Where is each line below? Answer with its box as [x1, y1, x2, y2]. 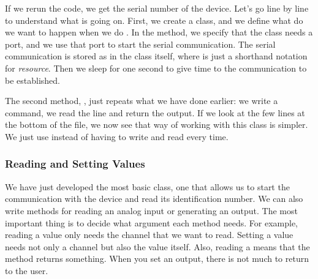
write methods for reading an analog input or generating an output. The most [5, 204, 298, 217]
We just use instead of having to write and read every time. [5, 130, 229, 143]
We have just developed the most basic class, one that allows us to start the [5, 180, 290, 193]
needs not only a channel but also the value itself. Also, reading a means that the [5, 240, 310, 253]
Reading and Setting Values [5, 156, 145, 171]
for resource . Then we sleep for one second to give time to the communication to [5, 61, 307, 74]
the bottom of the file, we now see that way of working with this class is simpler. [5, 118, 308, 131]
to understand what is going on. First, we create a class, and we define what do [5, 13, 303, 26]
